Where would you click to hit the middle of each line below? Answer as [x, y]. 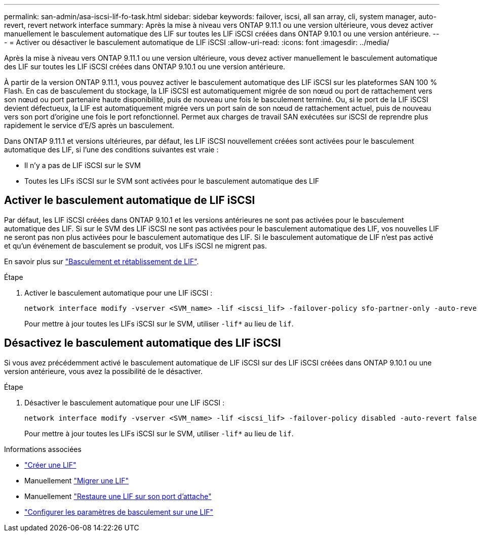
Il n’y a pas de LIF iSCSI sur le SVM [83, 165]
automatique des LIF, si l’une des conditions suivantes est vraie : [111, 150]
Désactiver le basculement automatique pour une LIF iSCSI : [125, 402]
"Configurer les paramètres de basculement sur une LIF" [119, 512]
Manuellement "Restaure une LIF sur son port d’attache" [118, 496]
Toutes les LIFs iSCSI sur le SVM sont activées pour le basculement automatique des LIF [172, 181]
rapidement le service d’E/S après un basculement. [89, 125]
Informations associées [43, 449]
